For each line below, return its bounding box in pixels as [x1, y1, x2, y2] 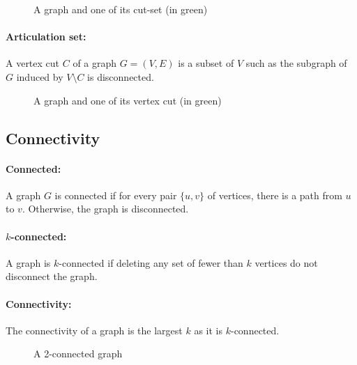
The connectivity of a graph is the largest [6, 323, 183, 337]
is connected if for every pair [54, 187, 177, 202]
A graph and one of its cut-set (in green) [33, 2, 208, 16]
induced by [16, 69, 63, 84]
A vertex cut [6, 56, 60, 70]
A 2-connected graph [33, 346, 123, 361]
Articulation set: [6, 29, 86, 44]
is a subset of [178, 56, 234, 70]
